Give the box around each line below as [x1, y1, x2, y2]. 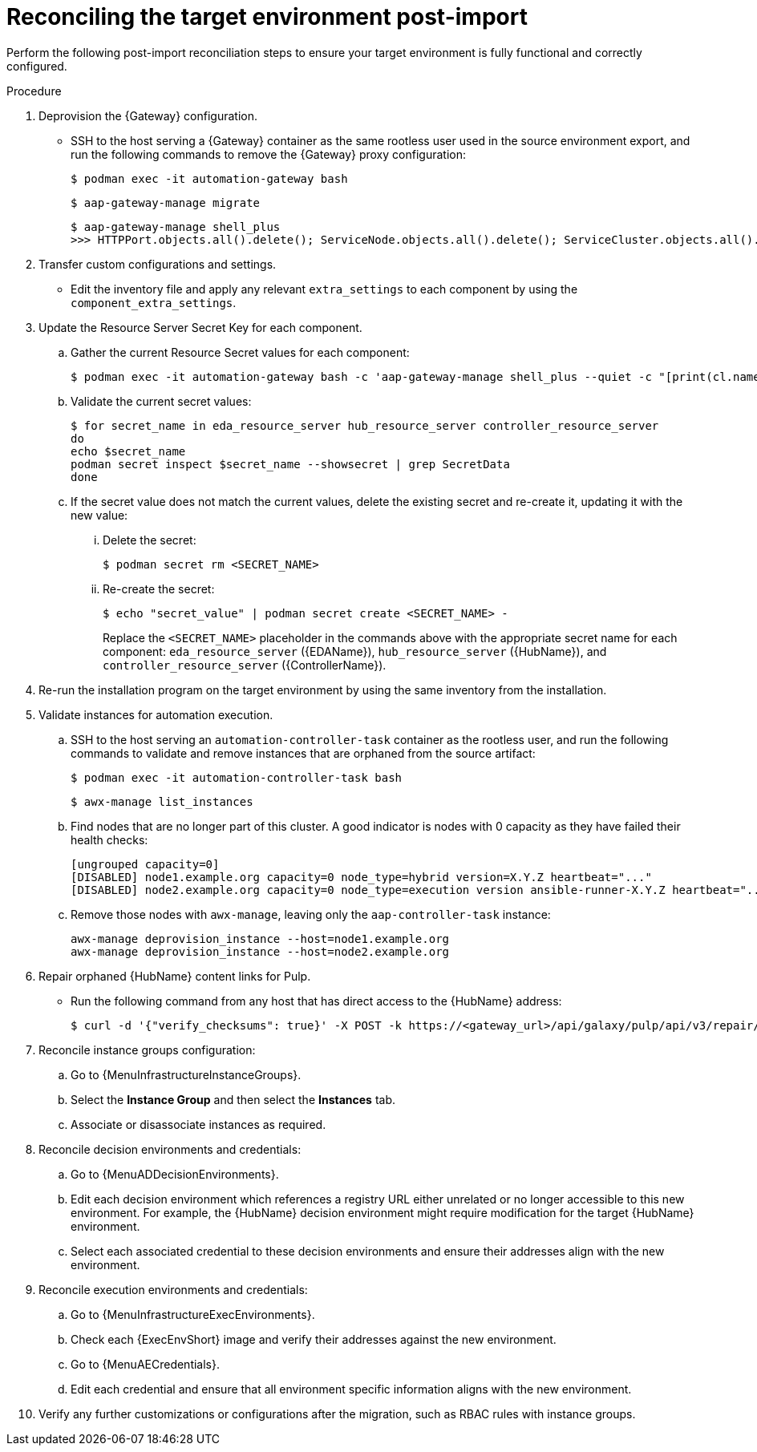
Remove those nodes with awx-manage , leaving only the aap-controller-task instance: [71, 907, 551, 921]
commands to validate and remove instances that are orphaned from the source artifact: [71, 746, 536, 760]
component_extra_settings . [71, 295, 237, 309]
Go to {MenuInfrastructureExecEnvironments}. [71, 1307, 315, 1321]
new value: [71, 508, 128, 522]
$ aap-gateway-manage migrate [71, 196, 261, 209]
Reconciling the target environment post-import [6, 3, 528, 30]
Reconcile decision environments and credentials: [38, 1142, 302, 1156]
